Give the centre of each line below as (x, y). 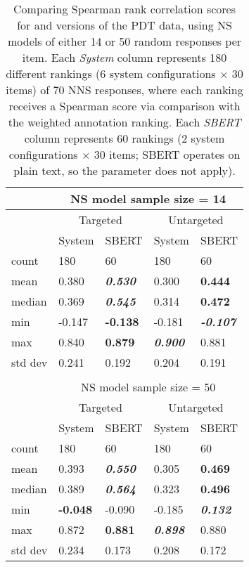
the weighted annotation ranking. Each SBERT (124, 122)
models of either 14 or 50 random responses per (124, 41)
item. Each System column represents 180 (124, 57)
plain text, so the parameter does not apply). (124, 170)
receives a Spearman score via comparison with (124, 106)
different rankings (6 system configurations (111, 73)
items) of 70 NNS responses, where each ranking (124, 90)
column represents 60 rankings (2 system (124, 138)
